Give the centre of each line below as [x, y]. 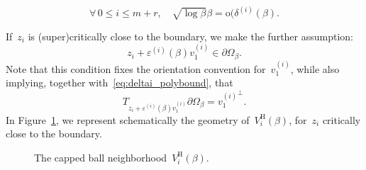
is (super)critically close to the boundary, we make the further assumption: [191, 36]
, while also [315, 68]
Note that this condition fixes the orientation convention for [136, 68]
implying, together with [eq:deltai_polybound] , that [120, 83]
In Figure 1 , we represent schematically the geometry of [128, 119]
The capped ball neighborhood [101, 157]
